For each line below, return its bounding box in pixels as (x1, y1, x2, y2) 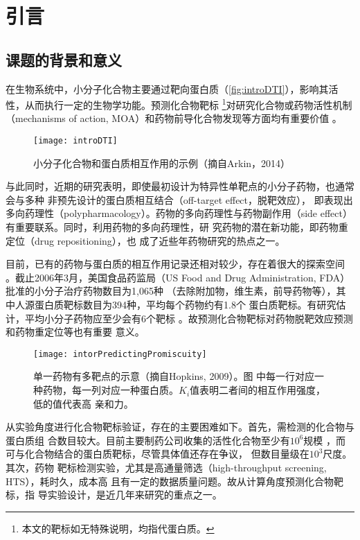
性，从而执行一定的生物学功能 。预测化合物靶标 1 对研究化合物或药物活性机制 (6, 96, 352, 112)
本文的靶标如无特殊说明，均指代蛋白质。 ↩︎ (21, 521, 215, 535)
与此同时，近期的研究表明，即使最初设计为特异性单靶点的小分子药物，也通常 (6, 179, 354, 193)
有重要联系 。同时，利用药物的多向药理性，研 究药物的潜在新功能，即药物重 (6, 220, 348, 234)
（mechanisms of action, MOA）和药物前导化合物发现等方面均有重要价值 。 (6, 111, 342, 125)
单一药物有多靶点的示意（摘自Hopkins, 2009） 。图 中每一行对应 (33, 369, 315, 383)
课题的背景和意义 (6, 49, 122, 70)
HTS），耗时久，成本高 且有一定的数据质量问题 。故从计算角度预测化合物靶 (6, 473, 344, 488)
